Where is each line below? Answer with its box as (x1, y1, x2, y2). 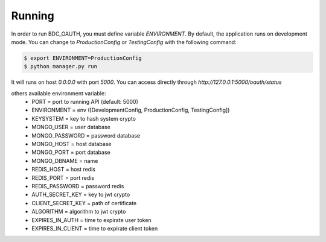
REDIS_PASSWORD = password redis (31, 182, 124, 189)
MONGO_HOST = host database (31, 141, 112, 148)
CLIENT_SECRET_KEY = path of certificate (31, 199, 137, 206)
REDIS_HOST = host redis (31, 166, 96, 173)
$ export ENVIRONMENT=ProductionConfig (24, 54, 142, 62)
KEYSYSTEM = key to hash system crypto (31, 115, 136, 122)
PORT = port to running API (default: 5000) (31, 98, 138, 106)
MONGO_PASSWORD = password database (31, 132, 141, 139)
